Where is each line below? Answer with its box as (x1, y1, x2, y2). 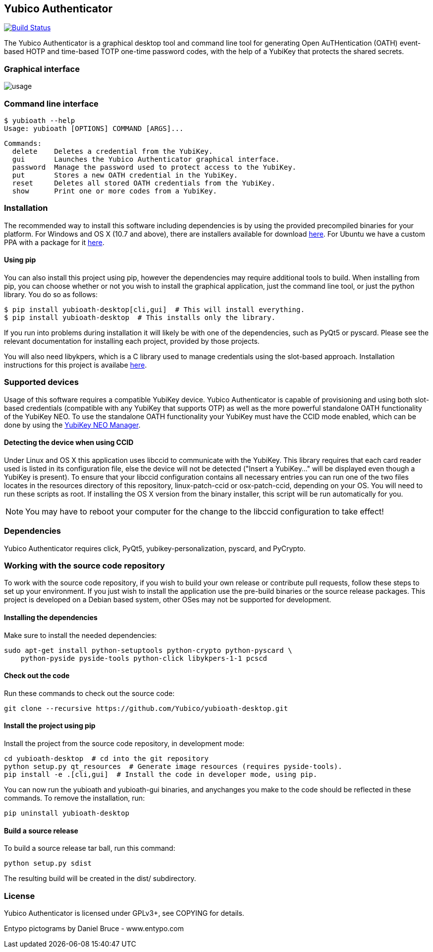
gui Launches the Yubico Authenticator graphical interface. (12, 155, 280, 163)
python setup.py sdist (4, 859, 92, 868)
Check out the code (4, 671, 70, 680)
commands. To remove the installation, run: (4, 794, 145, 803)
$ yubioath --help (4, 116, 75, 125)
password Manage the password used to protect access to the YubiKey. (12, 163, 297, 171)
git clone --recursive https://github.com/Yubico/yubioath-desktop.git (4, 704, 288, 712)
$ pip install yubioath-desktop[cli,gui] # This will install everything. (4, 305, 305, 314)
